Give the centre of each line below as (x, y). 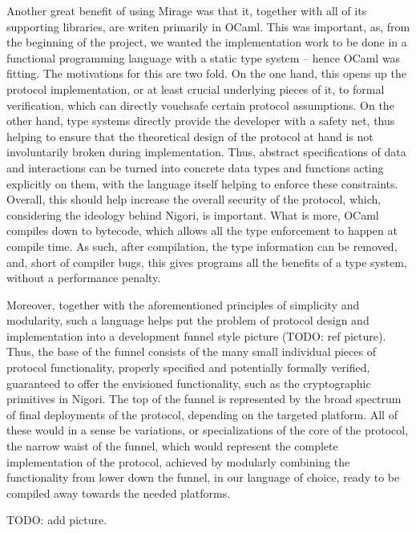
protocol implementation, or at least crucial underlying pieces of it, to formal (196, 89)
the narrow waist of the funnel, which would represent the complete (172, 446)
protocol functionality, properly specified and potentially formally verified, (188, 367)
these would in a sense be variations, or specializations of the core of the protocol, (208, 430)
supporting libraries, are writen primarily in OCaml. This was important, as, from (208, 26)
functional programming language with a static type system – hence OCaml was (204, 57)
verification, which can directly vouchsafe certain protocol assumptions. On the (200, 105)
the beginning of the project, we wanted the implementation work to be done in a (207, 42)
